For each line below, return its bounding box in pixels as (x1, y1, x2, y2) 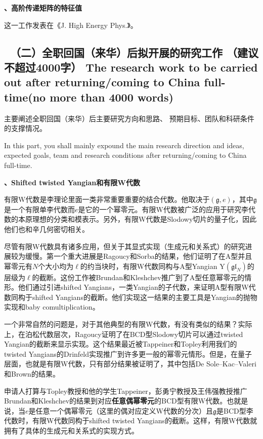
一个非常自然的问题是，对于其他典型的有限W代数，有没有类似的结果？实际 (4, 319, 252, 329)
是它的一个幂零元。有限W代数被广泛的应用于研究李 (78, 204, 248, 214)
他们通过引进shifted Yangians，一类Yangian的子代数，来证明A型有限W (18, 282, 249, 292)
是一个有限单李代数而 (4, 204, 75, 214)
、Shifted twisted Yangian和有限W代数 (4, 177, 140, 187)
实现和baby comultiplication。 (4, 301, 100, 312)
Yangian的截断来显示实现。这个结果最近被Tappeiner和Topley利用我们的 (4, 339, 237, 349)
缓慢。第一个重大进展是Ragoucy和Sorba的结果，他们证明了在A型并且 (25, 251, 252, 261)
